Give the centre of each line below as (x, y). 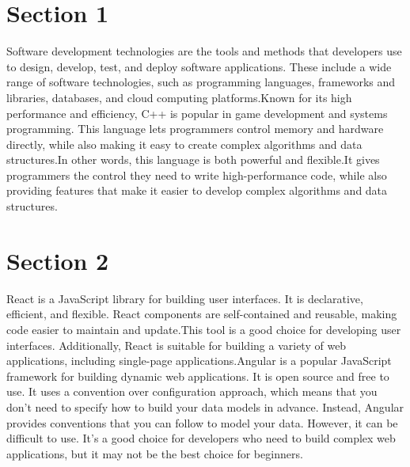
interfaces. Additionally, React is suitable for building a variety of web (177, 345)
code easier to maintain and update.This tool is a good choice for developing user (204, 329)
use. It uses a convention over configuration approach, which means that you (192, 391)
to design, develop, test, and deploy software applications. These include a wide (199, 66)
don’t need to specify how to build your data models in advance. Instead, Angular (205, 406)
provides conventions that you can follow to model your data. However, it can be (202, 422)
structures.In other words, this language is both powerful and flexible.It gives (193, 159)
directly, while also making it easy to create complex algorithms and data (184, 144)
